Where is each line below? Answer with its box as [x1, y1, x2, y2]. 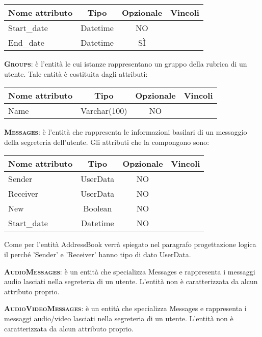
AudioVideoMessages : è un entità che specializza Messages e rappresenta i [4, 303, 247, 314]
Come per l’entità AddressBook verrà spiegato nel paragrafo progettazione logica [4, 239, 256, 250]
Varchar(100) [81, 105, 127, 117]
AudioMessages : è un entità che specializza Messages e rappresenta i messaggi [4, 266, 255, 277]
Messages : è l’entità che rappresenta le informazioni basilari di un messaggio [4, 127, 247, 137]
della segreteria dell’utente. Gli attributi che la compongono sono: [4, 136, 209, 147]
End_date [8, 37, 44, 48]
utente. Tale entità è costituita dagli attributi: [4, 68, 148, 79]
